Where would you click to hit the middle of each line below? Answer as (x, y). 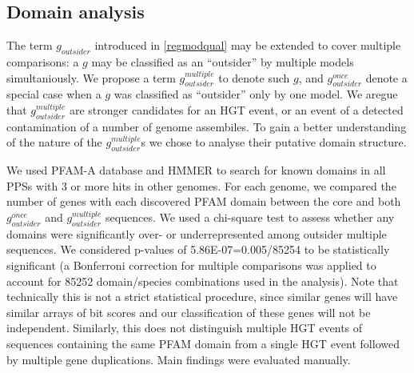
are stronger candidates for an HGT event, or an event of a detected (236, 109)
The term (30, 45)
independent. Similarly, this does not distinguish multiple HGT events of (185, 328)
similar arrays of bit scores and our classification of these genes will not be (189, 312)
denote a (386, 77)
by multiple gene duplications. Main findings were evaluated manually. (179, 359)
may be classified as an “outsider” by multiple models (223, 62)
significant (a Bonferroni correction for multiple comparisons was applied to (191, 265)
